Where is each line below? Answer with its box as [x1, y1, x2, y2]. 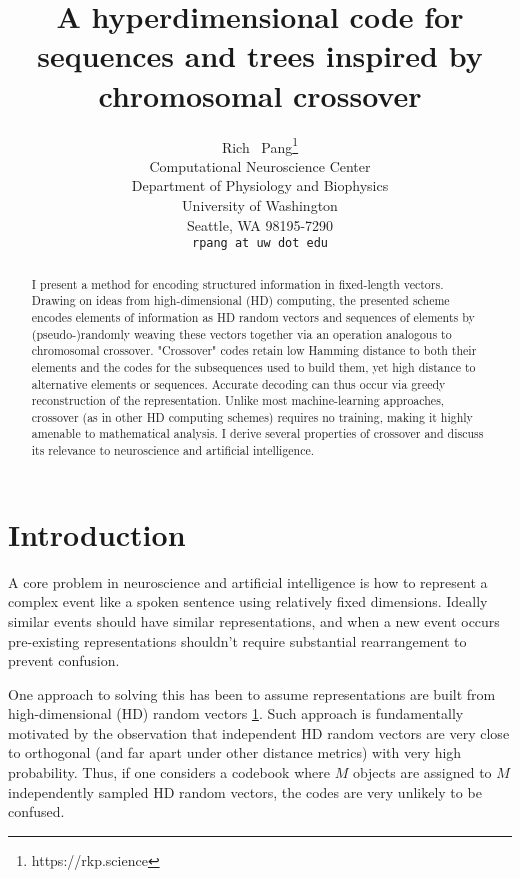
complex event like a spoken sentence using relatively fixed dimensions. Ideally [8, 591, 488, 612]
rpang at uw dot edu [191, 236, 329, 251]
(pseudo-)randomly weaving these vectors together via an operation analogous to [31, 325, 452, 342]
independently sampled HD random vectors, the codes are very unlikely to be [8, 781, 482, 802]
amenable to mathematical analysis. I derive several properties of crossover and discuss [31, 425, 484, 442]
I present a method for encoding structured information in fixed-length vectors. [31, 275, 444, 292]
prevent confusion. [8, 650, 120, 671]
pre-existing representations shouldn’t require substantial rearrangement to [8, 630, 467, 651]
